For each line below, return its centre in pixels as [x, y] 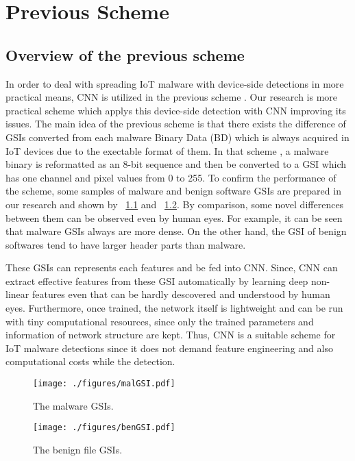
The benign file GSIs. [78, 449]
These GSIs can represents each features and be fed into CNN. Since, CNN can [172, 267]
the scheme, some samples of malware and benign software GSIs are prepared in [173, 191]
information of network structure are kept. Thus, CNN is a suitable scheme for [171, 335]
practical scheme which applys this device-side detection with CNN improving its [176, 110]
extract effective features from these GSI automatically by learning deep [157, 281]
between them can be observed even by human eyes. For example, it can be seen [174, 217]
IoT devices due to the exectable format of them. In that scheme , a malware [167, 150]
